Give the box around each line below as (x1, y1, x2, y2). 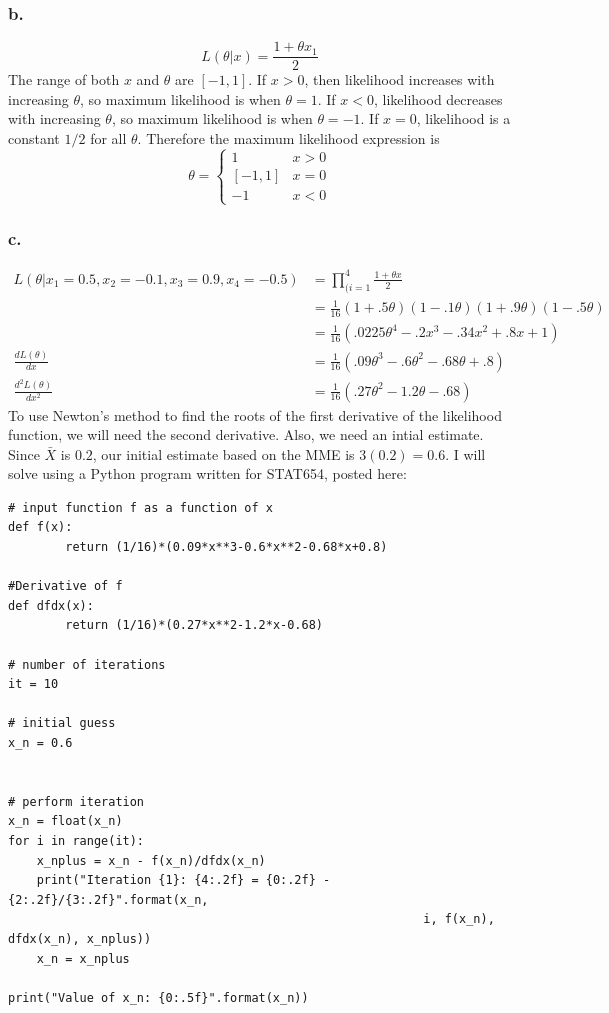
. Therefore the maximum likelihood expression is (137, 128, 440, 149)
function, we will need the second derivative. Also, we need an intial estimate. (8, 424, 484, 445)
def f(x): (8, 520, 73, 535)
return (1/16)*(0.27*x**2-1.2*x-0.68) (65, 618, 323, 633)
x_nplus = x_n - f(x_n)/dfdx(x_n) (36, 853, 266, 868)
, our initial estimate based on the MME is (92, 443, 355, 464)
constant (8, 128, 60, 149)
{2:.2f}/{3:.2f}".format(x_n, (8, 892, 209, 907)
